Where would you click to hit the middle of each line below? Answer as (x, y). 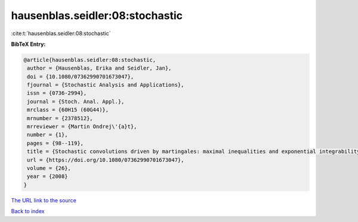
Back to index (28, 211)
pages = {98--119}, (55, 143)
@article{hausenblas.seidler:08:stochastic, (90, 60)
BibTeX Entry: (28, 44)
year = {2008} (47, 176)
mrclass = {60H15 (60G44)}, (68, 110)
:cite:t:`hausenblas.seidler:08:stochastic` (61, 33)
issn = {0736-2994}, (57, 93)
